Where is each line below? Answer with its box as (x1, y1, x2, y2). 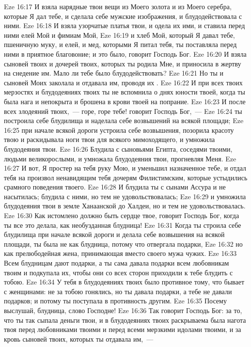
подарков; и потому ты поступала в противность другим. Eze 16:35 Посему (4, 296, 227, 306)
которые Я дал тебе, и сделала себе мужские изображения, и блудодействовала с (4, 11, 242, 21)
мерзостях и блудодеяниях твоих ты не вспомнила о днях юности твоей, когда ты (4, 87, 245, 97)
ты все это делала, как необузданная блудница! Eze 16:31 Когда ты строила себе (4, 220, 241, 230)
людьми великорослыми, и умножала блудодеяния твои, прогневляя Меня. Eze (4, 153, 236, 163)
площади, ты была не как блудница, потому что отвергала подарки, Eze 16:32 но (4, 238, 243, 249)
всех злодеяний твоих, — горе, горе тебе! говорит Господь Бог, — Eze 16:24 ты (4, 106, 242, 116)
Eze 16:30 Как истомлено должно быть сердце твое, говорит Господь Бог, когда (4, 210, 239, 221)
